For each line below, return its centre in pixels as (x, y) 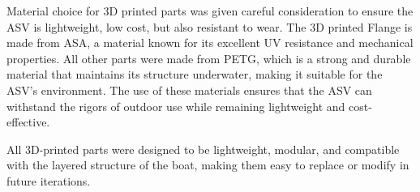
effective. (28, 122)
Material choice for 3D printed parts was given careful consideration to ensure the (210, 11)
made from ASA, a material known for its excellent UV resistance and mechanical (210, 43)
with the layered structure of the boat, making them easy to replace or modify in (208, 165)
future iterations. (49, 180)
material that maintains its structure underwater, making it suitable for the (195, 74)
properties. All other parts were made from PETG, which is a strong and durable (209, 58)
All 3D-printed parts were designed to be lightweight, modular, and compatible (203, 149)
